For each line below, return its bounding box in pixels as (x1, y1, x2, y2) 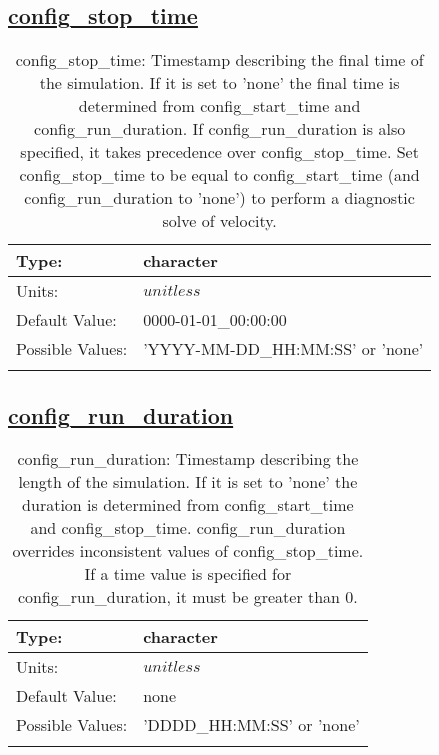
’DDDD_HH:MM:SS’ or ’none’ (143, 713, 360, 737)
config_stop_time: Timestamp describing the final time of (15, 48, 424, 72)
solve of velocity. (162, 209, 277, 233)
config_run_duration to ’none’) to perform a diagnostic (24, 186, 415, 210)
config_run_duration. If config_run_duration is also (34, 117, 406, 141)
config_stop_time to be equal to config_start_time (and (19, 163, 420, 187)
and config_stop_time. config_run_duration (30, 516, 346, 540)
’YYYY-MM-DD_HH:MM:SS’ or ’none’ (143, 337, 424, 361)
